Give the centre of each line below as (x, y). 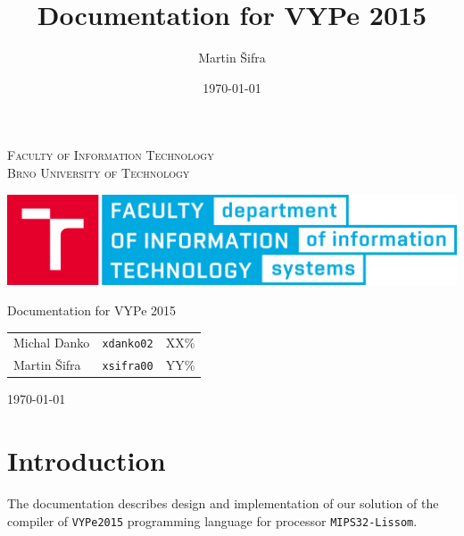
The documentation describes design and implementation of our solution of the (223, 503)
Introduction (87, 461)
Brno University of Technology (99, 172)
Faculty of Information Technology (111, 155)
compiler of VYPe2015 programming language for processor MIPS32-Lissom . (212, 520)
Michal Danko (52, 343)
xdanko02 (128, 344)
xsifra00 (128, 367)
